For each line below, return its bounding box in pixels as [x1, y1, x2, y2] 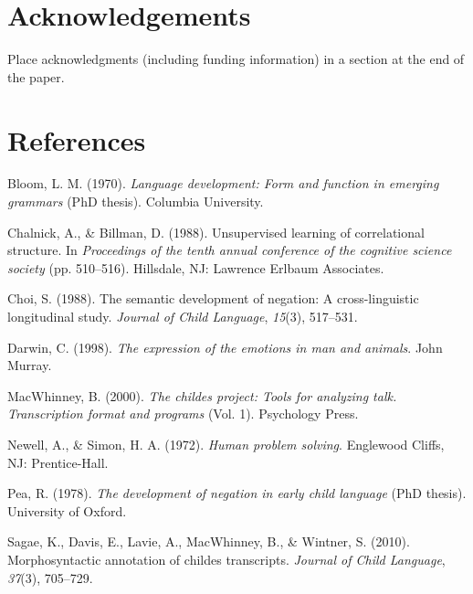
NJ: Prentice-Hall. [7, 452, 109, 472]
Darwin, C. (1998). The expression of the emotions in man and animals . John [7, 337, 443, 356]
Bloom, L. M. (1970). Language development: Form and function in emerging [7, 174, 439, 193]
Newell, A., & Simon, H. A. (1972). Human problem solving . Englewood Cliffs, [7, 434, 445, 453]
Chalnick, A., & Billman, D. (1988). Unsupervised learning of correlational [7, 222, 425, 241]
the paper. [7, 67, 65, 86]
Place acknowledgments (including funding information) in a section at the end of [7, 49, 465, 69]
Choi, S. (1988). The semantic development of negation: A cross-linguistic [7, 289, 419, 308]
